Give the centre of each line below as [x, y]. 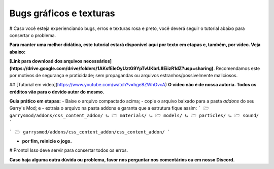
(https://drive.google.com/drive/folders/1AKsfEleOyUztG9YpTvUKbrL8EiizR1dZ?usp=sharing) [111, 68]
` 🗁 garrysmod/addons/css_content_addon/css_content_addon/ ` [90, 132]
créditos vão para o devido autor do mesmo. [57, 92]
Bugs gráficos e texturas [62, 13]
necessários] [97, 61]
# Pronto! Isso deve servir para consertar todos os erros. [69, 150]
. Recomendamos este [237, 68]
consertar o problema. [33, 35]
